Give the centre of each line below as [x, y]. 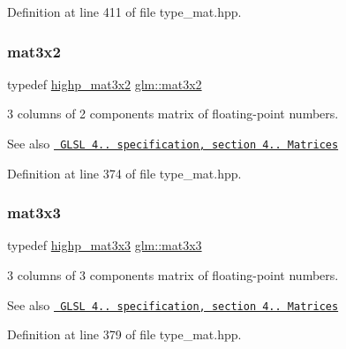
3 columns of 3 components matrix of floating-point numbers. [173, 275]
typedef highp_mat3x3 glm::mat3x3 [105, 245]
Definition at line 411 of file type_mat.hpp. [124, 11]
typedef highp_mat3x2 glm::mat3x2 [105, 83]
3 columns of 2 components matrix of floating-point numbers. [173, 114]
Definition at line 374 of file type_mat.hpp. [124, 173]
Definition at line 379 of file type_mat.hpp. [124, 334]
